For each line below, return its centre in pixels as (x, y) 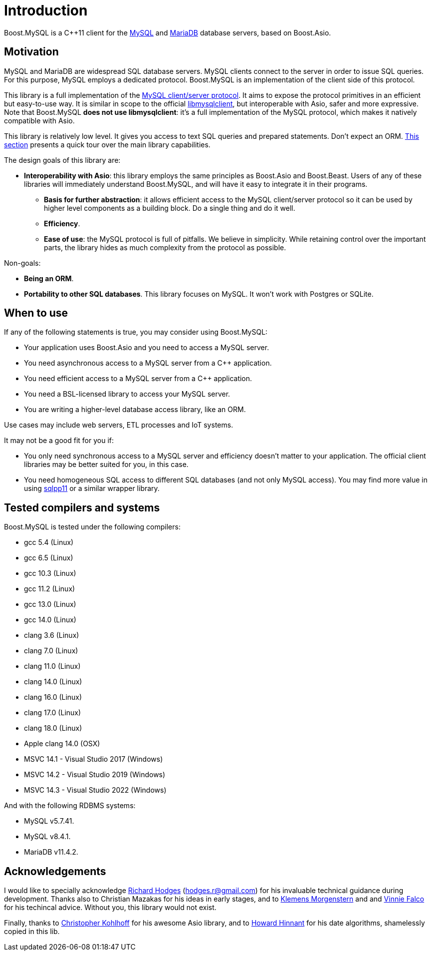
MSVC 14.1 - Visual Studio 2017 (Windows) (94, 759)
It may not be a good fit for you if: (59, 441)
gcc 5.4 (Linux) (49, 542)
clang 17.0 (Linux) (53, 713)
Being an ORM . (49, 278)
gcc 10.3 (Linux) (50, 573)
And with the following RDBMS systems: (70, 806)
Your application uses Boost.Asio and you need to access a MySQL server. (147, 348)
